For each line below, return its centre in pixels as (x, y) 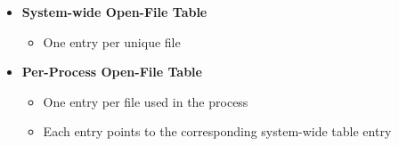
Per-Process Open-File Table (112, 72)
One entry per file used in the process (146, 101)
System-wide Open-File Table (114, 12)
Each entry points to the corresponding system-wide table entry (217, 131)
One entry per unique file (112, 41)
